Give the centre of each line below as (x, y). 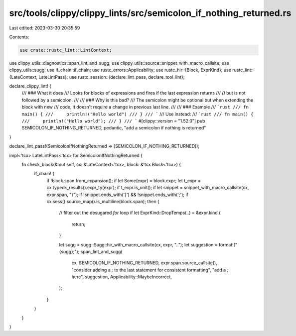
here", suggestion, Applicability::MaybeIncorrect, (122, 277)
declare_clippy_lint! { (30, 86)
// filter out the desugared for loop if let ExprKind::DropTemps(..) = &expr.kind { (140, 213)
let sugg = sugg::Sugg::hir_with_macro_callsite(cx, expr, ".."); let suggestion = (138, 244)
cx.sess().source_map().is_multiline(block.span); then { (103, 201)
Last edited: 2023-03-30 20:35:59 (45, 28)
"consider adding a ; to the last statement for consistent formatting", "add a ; (150, 270)
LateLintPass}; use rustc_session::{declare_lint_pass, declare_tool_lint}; (112, 77)
